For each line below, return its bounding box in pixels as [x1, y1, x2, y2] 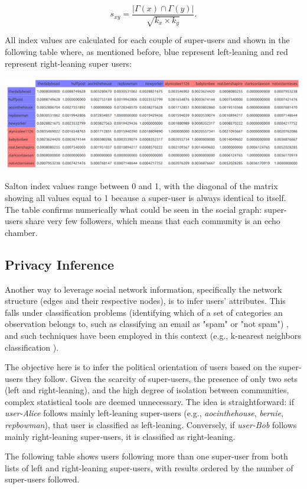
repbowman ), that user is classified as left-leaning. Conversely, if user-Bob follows [5, 419, 297, 431]
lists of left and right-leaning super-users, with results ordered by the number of [5, 461, 293, 474]
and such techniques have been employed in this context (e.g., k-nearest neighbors [5, 329, 301, 341]
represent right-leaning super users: [5, 57, 132, 69]
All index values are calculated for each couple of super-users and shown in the [5, 34, 290, 46]
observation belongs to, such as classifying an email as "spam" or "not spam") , [5, 318, 289, 330]
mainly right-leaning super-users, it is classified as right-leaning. [5, 430, 236, 442]
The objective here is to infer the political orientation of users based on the [5, 361, 277, 373]
